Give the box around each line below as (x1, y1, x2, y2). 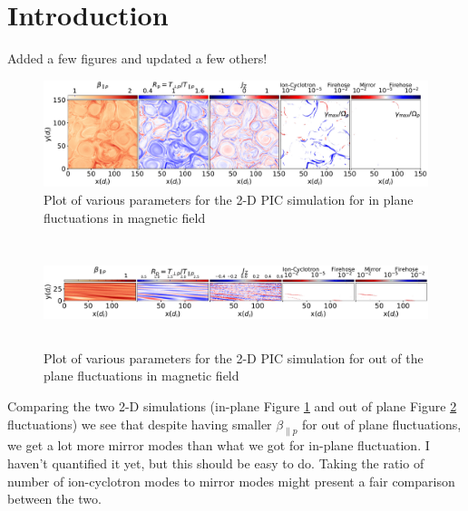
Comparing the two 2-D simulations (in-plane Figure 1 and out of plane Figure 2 (7, 397, 457, 416)
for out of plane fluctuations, (302, 414, 462, 433)
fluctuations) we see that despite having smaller (7, 414, 272, 433)
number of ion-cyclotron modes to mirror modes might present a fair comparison (7, 471, 455, 490)
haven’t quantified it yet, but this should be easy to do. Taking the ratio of (7, 454, 424, 473)
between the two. (7, 489, 102, 508)
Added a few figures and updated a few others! (7, 49, 268, 68)
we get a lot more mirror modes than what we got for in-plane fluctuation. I (7, 436, 430, 455)
